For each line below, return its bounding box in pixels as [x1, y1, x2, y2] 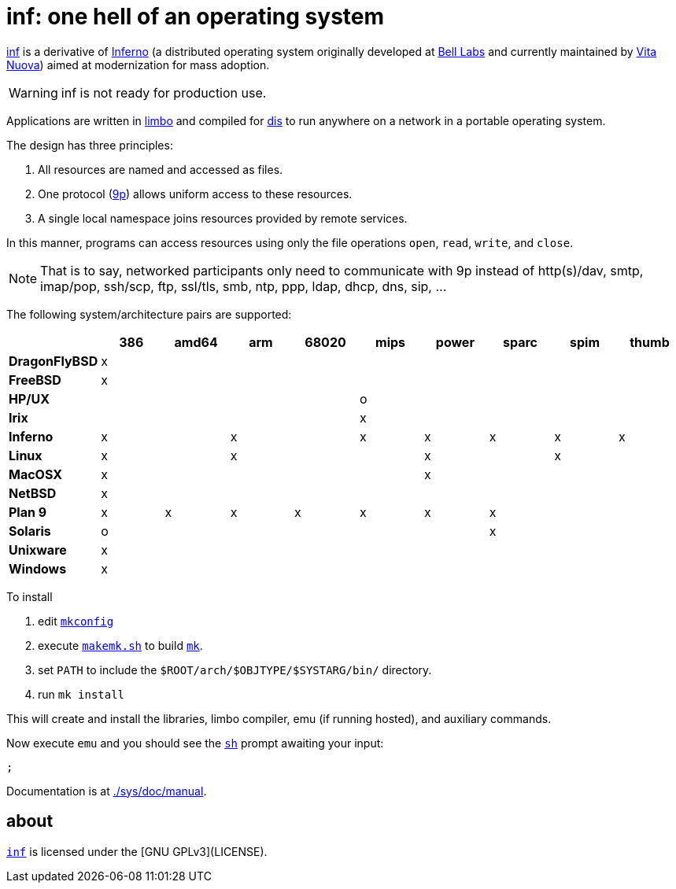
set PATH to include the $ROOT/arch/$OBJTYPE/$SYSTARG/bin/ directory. [38, 662, 432, 677]
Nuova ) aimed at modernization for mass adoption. [6, 57, 270, 72]
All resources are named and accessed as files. [38, 162, 283, 176]
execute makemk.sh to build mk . [38, 638, 203, 652]
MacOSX [9, 466, 63, 482]
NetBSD [9, 485, 57, 501]
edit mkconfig [38, 614, 114, 628]
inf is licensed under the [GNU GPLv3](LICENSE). [6, 844, 268, 858]
